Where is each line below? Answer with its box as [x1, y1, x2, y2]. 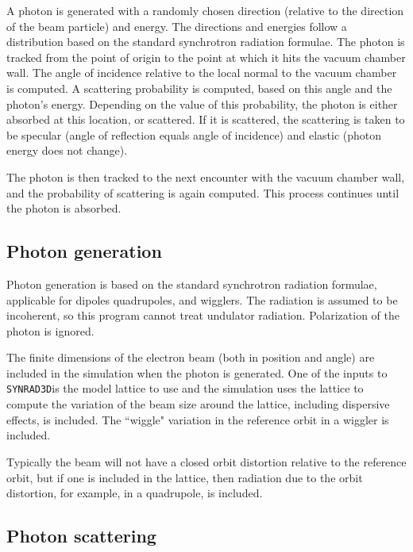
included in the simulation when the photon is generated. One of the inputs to [6, 364, 388, 381]
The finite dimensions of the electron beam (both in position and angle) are [6, 349, 375, 366]
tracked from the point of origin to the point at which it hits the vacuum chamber [6, 48, 406, 65]
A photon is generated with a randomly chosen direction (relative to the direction [6, 2, 404, 18]
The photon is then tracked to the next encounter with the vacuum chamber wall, [6, 168, 405, 185]
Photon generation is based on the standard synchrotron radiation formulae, [6, 275, 377, 292]
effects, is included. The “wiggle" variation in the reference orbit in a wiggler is [6, 411, 389, 427]
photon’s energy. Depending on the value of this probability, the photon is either [6, 95, 398, 112]
